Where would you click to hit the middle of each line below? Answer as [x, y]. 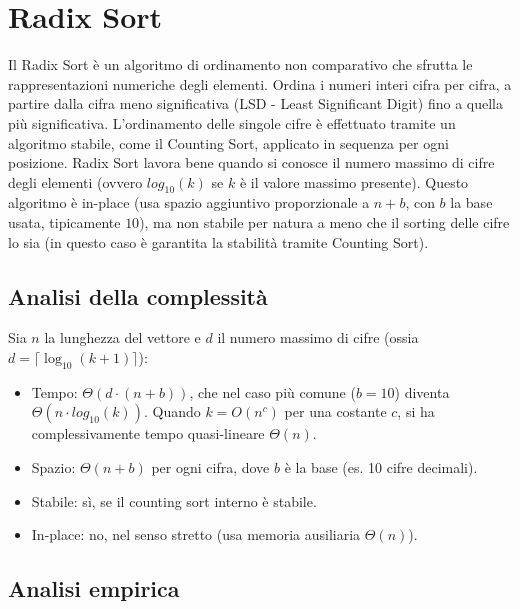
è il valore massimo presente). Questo [354, 181]
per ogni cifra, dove [210, 467]
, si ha [416, 411]
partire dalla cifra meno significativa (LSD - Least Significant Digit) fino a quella [255, 103]
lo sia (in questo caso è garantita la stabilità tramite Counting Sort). [218, 241]
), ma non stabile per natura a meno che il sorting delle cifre [324, 222]
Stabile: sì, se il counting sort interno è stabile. [174, 500]
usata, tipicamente [64, 222]
